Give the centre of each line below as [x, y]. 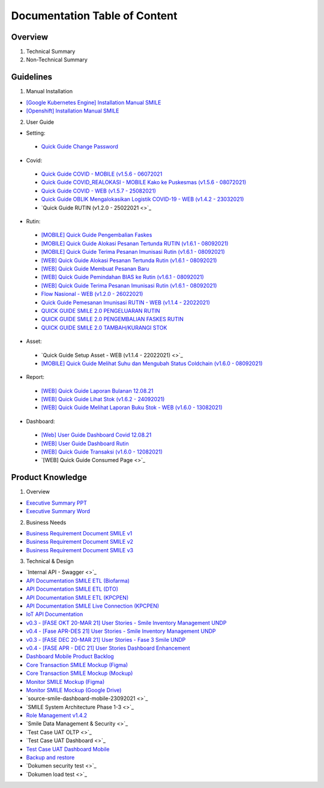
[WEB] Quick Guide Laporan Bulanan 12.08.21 [97, 390]
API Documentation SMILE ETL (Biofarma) [78, 580]
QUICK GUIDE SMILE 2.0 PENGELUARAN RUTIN [100, 310]
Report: [35, 377]
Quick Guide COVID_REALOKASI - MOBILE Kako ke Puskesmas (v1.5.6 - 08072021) [144, 182]
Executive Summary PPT [56, 503]
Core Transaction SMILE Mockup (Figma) [77, 665]
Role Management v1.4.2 [57, 715]
